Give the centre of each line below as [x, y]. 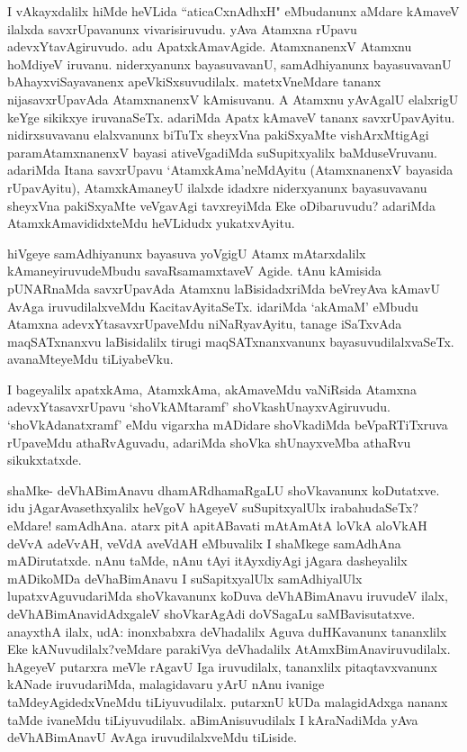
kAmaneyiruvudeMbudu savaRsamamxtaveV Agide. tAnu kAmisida [194, 271]
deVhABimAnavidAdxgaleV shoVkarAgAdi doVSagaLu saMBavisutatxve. [211, 613]
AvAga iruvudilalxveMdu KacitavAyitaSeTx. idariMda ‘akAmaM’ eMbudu [213, 306]
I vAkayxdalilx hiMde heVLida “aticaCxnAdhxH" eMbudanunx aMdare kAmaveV [233, 11]
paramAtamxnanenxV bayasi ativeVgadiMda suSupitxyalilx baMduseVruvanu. [222, 152]
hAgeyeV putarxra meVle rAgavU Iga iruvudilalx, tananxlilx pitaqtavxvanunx [222, 666]
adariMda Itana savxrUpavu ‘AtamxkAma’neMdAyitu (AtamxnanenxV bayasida [230, 170]
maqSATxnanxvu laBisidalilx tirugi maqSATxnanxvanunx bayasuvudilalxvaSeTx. [231, 341]
